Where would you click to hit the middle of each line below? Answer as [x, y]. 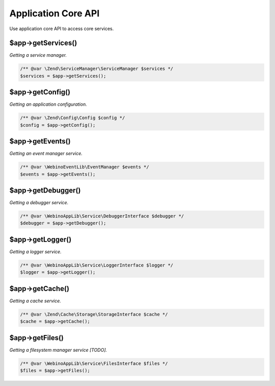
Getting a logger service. [35, 251]
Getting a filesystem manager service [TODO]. [58, 350]
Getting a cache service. [35, 301]
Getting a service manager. [38, 55]
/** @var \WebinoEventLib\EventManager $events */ [85, 167]
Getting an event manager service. [46, 154]
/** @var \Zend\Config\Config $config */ [73, 118]
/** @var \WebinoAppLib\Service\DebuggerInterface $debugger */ [102, 216]
